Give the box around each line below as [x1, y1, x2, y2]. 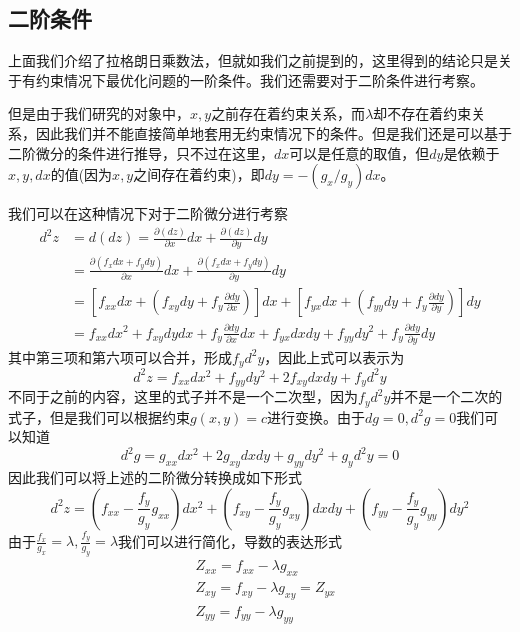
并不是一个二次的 [390, 386, 503, 407]
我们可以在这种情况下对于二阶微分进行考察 [8, 203, 288, 224]
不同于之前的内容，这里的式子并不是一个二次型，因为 [8, 386, 358, 407]
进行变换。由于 [267, 406, 365, 427]
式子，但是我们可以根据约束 [8, 406, 190, 427]
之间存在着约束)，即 [133, 164, 265, 185]
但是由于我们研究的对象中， [8, 103, 190, 124]
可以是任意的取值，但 [289, 142, 430, 163]
